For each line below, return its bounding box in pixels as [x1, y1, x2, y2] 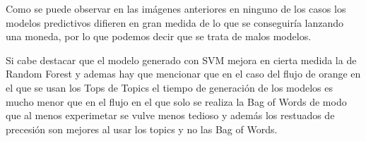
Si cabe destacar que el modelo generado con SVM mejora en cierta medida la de [6, 52, 357, 67]
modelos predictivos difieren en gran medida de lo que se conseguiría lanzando [6, 15, 344, 30]
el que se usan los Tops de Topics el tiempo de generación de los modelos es [6, 80, 333, 94]
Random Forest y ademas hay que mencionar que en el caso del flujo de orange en [6, 66, 361, 81]
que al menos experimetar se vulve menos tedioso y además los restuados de [6, 108, 335, 123]
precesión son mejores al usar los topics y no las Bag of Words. [6, 121, 278, 136]
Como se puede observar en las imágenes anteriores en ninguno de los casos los [6, 1, 346, 16]
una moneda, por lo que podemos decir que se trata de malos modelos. [6, 29, 312, 44]
